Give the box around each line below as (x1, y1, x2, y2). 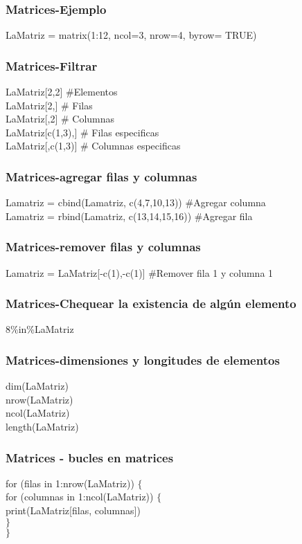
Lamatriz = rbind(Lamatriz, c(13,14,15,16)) (6, 208, 192, 223)
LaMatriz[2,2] (6, 84, 63, 99)
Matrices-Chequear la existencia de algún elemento (6, 295, 296, 312)
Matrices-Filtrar (6, 57, 98, 74)
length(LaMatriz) (6, 419, 79, 434)
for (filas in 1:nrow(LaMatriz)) (6, 475, 134, 490)
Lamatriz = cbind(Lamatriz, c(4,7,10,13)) (6, 195, 182, 210)
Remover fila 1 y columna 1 (156, 265, 274, 280)
